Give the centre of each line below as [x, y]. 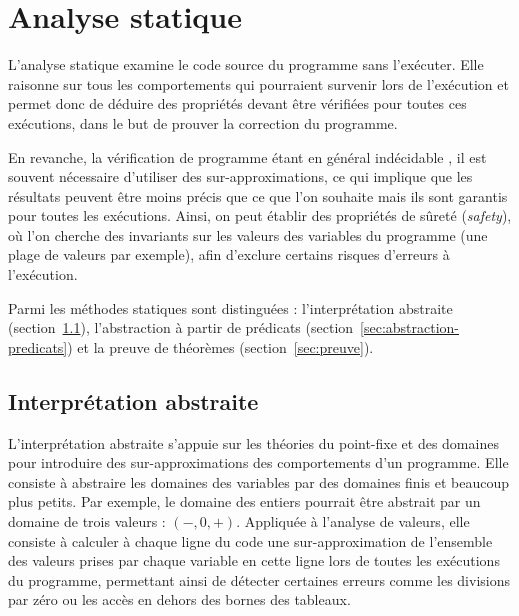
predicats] [38, 346]
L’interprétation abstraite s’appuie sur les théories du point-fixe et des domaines [253, 442]
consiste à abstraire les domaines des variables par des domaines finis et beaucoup [258, 481]
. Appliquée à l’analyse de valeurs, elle [353, 521]
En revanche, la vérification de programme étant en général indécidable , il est [247, 156]
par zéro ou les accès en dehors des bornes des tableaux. [179, 599]
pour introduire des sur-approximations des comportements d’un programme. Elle [258, 462]
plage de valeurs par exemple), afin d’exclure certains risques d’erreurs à [229, 254]
